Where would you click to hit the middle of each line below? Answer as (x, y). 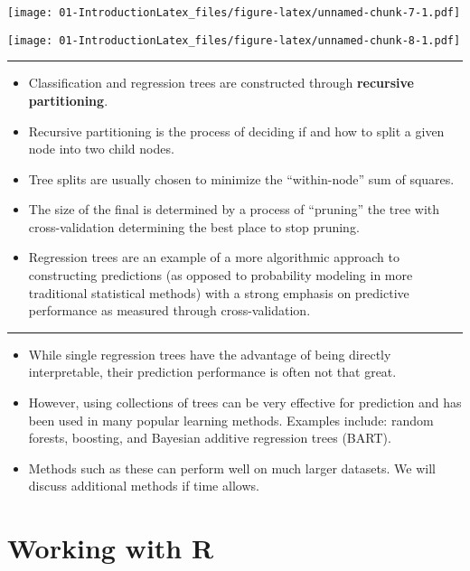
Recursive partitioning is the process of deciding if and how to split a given (236, 131)
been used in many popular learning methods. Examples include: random (231, 420)
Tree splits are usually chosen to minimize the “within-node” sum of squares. (241, 178)
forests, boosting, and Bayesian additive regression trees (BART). (210, 438)
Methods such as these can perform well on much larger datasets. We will (232, 468)
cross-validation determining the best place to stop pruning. (194, 226)
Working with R (111, 548)
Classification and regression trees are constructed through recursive (221, 83)
